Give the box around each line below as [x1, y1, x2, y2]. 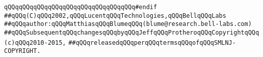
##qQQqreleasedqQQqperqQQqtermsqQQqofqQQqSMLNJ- [68, 39, 236, 46]
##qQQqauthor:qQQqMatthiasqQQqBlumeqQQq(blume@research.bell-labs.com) [4, 20, 252, 28]
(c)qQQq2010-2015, [4, 39, 66, 46]
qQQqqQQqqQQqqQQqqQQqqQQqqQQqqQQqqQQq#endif [4, 4, 157, 11]
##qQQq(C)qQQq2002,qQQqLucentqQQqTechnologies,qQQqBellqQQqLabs [4, 12, 226, 19]
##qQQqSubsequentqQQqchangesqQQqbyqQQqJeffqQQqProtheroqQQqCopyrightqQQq [4, 28, 259, 36]
